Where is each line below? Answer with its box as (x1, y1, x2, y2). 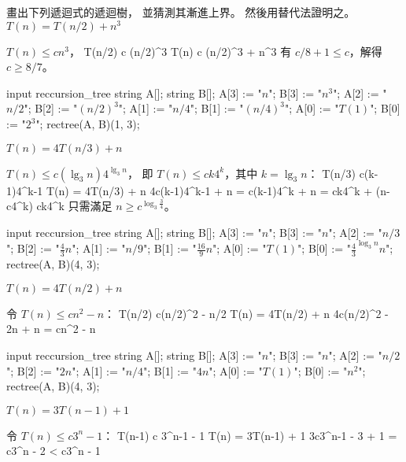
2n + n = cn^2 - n (6, 320, 96, 337)
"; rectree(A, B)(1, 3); (35, 116, 140, 132)
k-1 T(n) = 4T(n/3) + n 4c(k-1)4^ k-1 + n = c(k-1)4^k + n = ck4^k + (28, 182, 373, 198)
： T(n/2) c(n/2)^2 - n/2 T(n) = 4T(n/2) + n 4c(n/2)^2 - (104, 305, 389, 321)
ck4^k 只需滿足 (36, 198, 113, 214)
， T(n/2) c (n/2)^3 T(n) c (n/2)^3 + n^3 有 (68, 43, 292, 59)
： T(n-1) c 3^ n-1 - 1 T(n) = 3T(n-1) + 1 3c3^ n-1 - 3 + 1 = (102, 427, 397, 443)
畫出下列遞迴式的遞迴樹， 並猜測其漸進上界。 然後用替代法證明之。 (6, 4, 356, 20)
